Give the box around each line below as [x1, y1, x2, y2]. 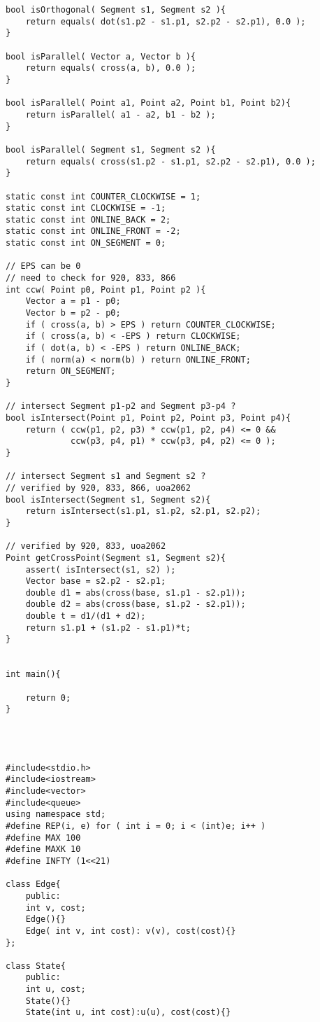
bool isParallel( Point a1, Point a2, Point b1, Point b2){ [6, 98, 291, 108]
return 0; [25, 692, 71, 703]
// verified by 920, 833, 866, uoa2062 [6, 482, 191, 493]
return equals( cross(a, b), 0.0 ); [25, 63, 196, 73]
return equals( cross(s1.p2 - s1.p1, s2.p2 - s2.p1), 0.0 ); [25, 156, 316, 167]
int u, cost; [25, 984, 86, 995]
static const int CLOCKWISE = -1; [6, 203, 166, 213]
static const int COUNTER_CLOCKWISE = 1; [6, 191, 201, 202]
